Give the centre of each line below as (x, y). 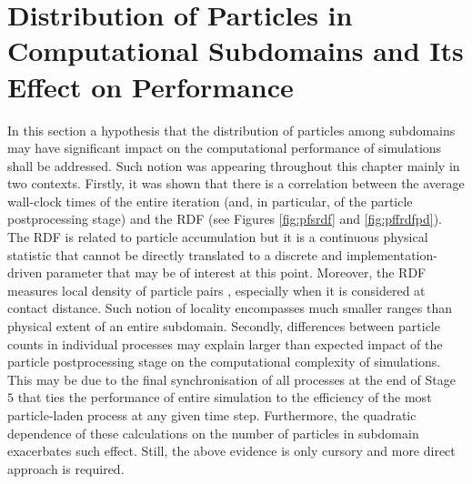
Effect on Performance (151, 86)
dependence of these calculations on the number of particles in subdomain (213, 433)
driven (25, 272)
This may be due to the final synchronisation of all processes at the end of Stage (231, 379)
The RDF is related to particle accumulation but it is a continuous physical (218, 237)
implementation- (392, 254)
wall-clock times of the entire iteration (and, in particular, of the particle (210, 201)
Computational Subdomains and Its (236, 50)
